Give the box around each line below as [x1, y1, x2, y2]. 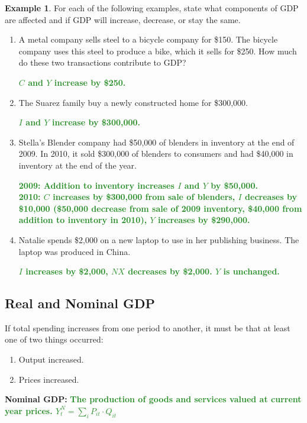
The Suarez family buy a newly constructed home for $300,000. [18, 96, 248, 108]
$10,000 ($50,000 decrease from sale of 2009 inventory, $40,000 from [18, 202, 302, 214]
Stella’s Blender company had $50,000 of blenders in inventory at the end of [18, 135, 295, 148]
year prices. [5, 404, 53, 416]
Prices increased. [18, 373, 79, 385]
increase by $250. [54, 76, 126, 88]
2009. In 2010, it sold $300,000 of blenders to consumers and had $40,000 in [18, 147, 293, 160]
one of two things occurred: [5, 333, 104, 345]
